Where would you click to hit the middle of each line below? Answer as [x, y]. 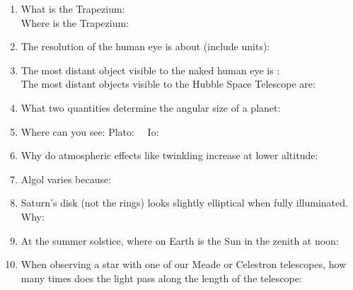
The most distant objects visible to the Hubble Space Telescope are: [168, 84]
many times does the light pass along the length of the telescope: [161, 278]
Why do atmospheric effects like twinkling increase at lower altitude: [169, 155]
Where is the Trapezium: [75, 22]
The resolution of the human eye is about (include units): [145, 46]
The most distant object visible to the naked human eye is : [150, 70]
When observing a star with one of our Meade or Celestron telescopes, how [184, 264]
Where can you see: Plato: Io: [90, 131]
